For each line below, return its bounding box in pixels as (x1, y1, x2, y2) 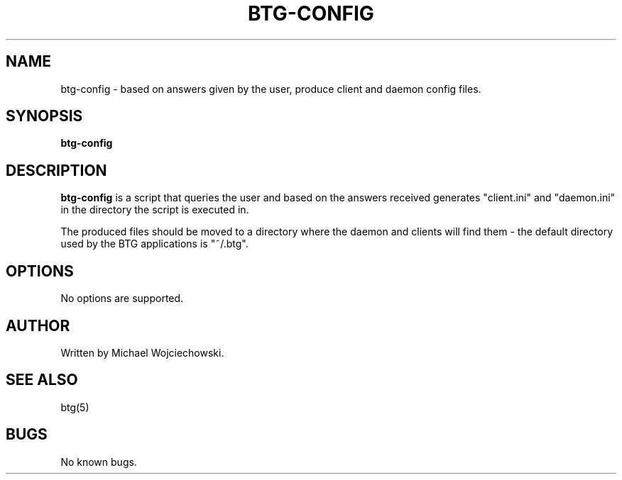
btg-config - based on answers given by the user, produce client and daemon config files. (60, 82, 481, 95)
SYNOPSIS (6, 107, 83, 125)
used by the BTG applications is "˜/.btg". (60, 238, 249, 250)
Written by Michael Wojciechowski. (60, 346, 224, 359)
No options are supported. (60, 292, 184, 305)
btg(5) (60, 401, 89, 413)
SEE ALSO (6, 371, 78, 389)
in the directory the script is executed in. (60, 203, 249, 216)
